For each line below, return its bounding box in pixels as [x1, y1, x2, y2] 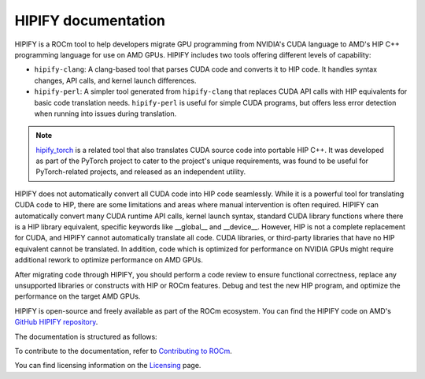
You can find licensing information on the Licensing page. [14, 361, 201, 370]
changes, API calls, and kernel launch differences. [34, 76, 197, 85]
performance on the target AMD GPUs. [14, 292, 141, 301]
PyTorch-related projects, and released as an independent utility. [35, 167, 246, 176]
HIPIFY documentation [14, 12, 165, 29]
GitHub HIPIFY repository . [14, 318, 98, 327]
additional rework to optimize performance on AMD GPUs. [14, 255, 204, 265]
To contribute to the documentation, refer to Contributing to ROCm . [14, 346, 232, 355]
